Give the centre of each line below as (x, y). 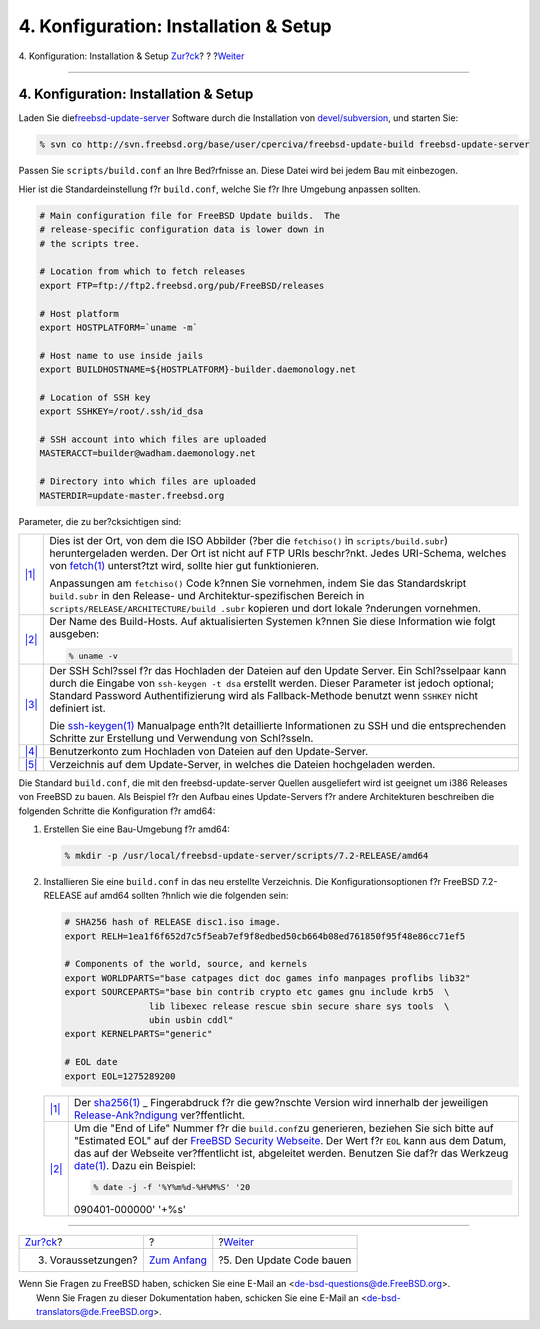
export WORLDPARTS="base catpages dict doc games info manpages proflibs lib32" (267, 978)
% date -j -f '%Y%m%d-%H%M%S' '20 (171, 1187)
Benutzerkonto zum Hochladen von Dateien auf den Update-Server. (209, 751)
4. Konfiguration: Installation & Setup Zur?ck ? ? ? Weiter (131, 56)
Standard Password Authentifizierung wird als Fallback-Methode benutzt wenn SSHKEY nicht (264, 695)
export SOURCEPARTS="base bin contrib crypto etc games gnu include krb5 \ (257, 992)
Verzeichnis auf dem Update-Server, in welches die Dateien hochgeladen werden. (242, 764)
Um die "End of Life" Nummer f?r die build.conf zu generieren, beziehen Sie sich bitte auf (283, 1128)
